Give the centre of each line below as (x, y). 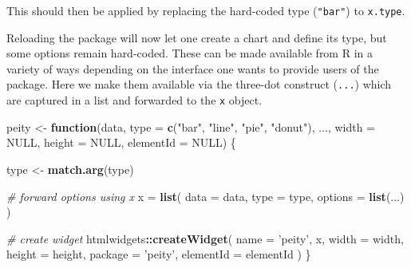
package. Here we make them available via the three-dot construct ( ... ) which (199, 84)
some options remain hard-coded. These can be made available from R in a (190, 53)
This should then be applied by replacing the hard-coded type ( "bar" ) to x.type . (206, 10)
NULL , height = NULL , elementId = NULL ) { (121, 142)
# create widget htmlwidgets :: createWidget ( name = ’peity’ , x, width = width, (205, 238)
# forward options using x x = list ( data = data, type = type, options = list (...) (205, 196)
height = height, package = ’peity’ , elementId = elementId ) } (159, 254)
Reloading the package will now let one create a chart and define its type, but (197, 37)
